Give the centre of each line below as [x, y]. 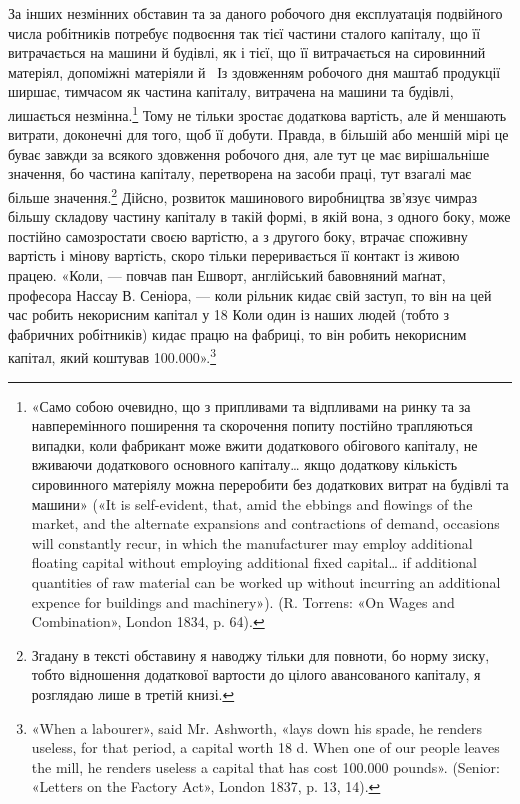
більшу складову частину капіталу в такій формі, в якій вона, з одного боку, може [259, 216]
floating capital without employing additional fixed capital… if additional [254, 562]
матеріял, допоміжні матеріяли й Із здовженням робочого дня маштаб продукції [254, 71]
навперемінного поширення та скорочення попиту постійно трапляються [252, 425]
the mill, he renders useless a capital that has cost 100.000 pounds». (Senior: [265, 766]
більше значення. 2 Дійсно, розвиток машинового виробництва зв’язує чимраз [242, 195]
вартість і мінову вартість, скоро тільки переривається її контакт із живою [234, 255]
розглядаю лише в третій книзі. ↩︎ [133, 693]
